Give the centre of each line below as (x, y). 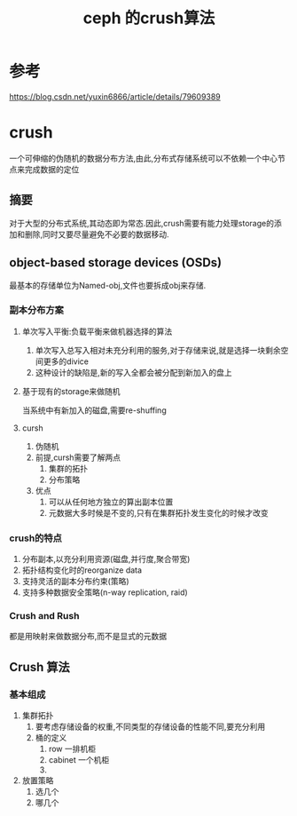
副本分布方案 (37, 310)
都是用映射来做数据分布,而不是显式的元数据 (88, 637)
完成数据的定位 (52, 169)
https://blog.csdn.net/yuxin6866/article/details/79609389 (115, 96)
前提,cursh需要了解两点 (78, 457)
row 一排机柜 (72, 749)
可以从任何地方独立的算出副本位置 (111, 502)
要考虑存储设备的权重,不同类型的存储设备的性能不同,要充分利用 (150, 727)
